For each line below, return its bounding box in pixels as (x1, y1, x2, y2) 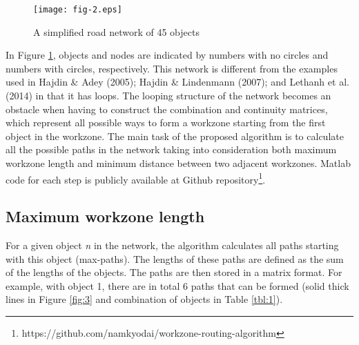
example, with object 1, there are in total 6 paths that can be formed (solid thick (6, 278, 349, 293)
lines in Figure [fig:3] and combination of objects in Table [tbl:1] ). (6, 292, 283, 306)
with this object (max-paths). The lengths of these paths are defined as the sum (6, 251, 344, 266)
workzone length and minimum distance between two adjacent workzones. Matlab (6, 156, 351, 170)
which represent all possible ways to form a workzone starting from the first (6, 115, 326, 130)
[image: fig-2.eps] (33, 5, 122, 14)
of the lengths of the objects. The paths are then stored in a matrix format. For (6, 265, 342, 279)
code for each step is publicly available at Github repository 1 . (6, 170, 266, 186)
